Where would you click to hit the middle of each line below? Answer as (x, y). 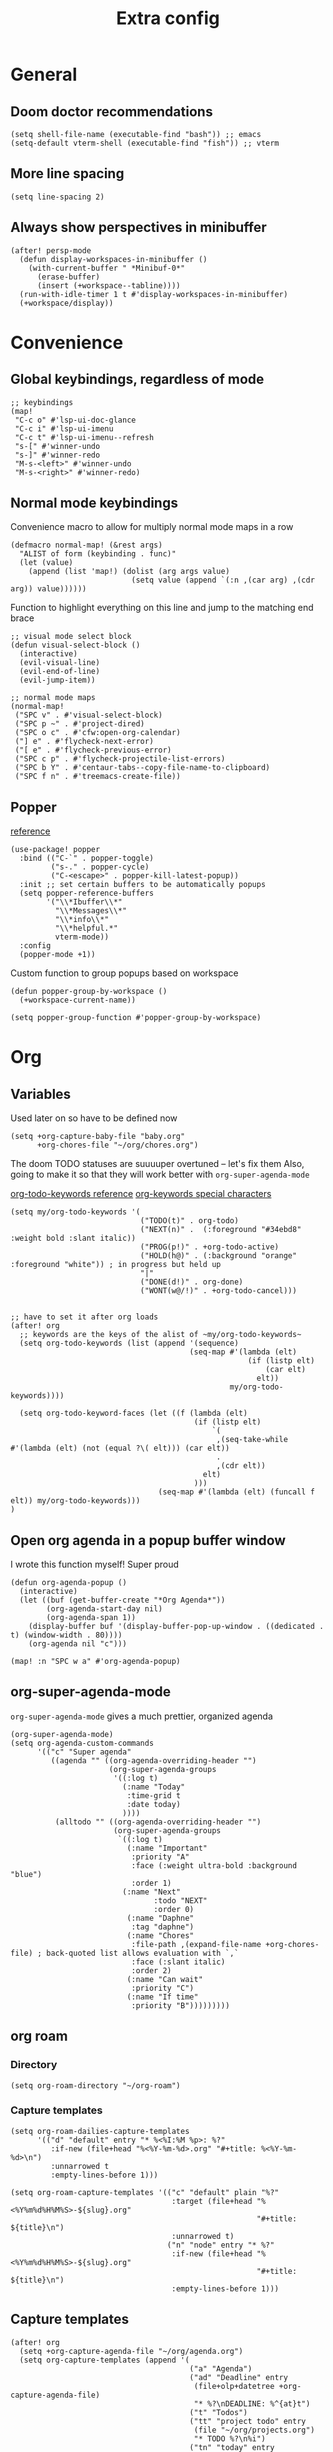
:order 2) (151, 1970)
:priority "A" (160, 1857)
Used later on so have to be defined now (94, 1118)
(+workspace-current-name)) (78, 1000)
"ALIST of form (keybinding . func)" (98, 554)
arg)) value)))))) (48, 589)
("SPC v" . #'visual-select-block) (88, 715)
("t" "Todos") (218, 2412)
